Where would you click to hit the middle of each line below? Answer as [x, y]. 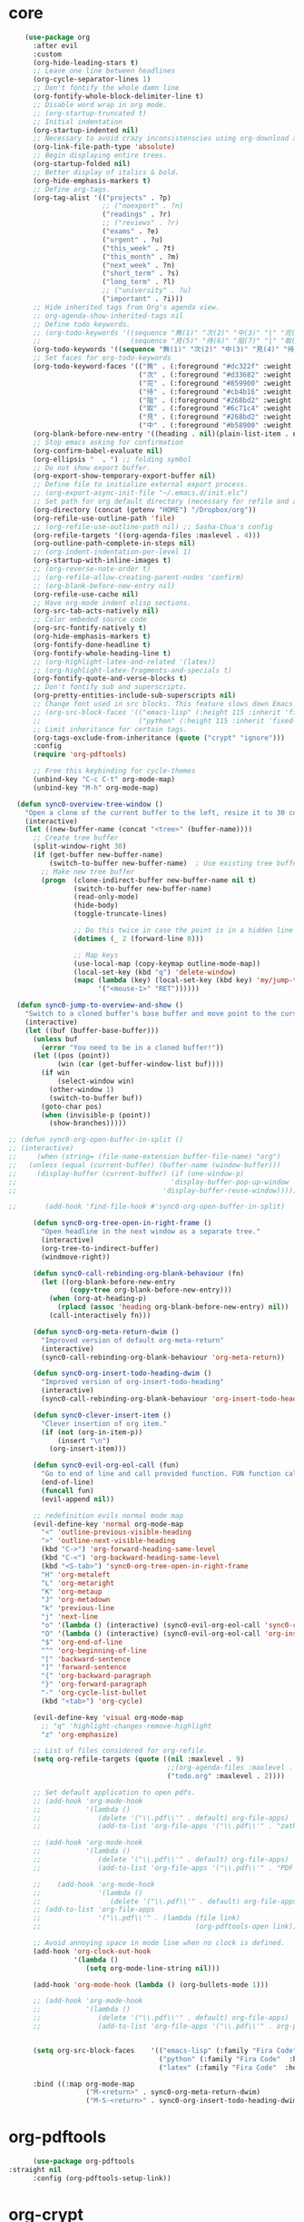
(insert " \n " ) [83, 1440]
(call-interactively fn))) [100, 1316]
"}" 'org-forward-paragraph [94, 1685]
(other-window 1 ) [82, 1089]
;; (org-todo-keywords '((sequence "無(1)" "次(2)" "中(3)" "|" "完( [164, 333]
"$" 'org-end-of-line [82, 1642]
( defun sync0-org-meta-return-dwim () [106, 1332]
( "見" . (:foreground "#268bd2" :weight [215, 417]
